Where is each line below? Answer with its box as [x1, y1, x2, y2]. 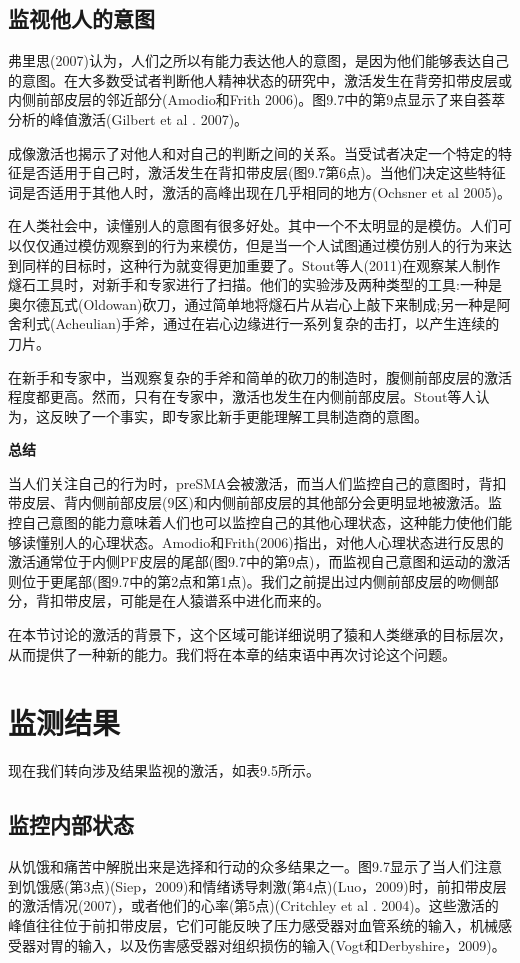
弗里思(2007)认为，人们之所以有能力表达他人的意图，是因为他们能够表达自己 [8, 50, 509, 71]
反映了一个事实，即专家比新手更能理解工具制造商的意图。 [49, 405, 428, 426]
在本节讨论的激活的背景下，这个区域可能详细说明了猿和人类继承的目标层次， [8, 624, 512, 645]
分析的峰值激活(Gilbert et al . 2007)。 [8, 108, 249, 129]
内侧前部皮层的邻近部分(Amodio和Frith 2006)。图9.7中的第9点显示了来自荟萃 [8, 89, 506, 110]
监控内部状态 [8, 809, 134, 840]
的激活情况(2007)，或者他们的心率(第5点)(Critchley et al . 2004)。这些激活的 [8, 895, 499, 916]
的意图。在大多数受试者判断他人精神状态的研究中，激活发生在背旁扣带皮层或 [8, 69, 512, 90]
